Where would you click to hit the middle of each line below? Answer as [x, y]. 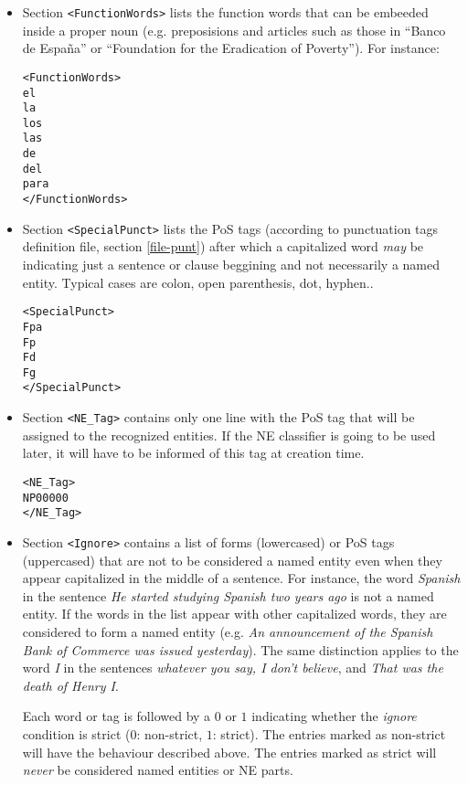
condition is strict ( [76, 733]
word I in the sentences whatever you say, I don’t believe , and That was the [233, 668]
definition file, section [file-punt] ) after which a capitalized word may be [223, 246]
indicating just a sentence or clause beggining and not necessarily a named [231, 264]
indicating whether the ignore [334, 716]
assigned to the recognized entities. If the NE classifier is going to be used [229, 435]
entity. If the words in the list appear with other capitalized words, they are [234, 614]
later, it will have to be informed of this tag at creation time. [193, 453]
